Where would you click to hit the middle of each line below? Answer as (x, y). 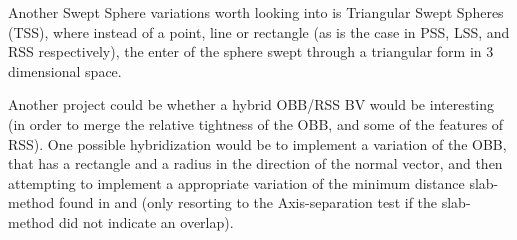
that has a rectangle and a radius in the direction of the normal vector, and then (255, 163)
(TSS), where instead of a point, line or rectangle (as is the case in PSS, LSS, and (259, 31)
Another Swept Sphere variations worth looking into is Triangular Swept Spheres (256, 12)
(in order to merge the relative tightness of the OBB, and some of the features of (256, 123)
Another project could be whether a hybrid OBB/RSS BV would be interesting (251, 104)
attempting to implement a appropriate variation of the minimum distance (236, 182)
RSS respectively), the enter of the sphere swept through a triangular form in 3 (251, 51)
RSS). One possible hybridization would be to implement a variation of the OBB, (257, 143)
